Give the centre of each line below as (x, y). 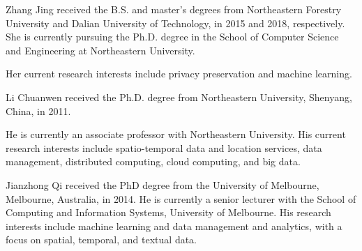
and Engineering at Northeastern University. (100, 50)
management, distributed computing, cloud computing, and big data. (153, 161)
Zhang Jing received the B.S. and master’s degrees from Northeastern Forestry (174, 9)
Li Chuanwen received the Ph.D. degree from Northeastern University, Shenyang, (179, 97)
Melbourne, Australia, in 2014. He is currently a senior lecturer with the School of (181, 198)
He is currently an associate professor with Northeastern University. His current (176, 134)
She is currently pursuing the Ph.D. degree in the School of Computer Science (172, 37)
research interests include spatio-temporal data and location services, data (164, 147)
